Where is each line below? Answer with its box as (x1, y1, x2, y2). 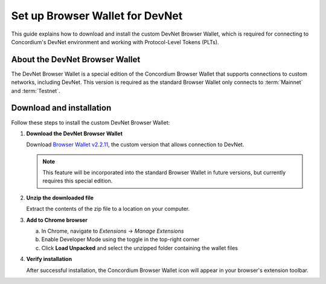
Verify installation (26, 256, 72, 263)
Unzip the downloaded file (26, 194, 94, 201)
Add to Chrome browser (26, 216, 88, 224)
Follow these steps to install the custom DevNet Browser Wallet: (11, 118, 170, 126)
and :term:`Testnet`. (11, 87, 60, 94)
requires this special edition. (42, 177, 113, 184)
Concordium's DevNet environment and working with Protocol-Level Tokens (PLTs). (11, 38, 220, 45)
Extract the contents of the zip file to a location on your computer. (26, 205, 190, 213)
